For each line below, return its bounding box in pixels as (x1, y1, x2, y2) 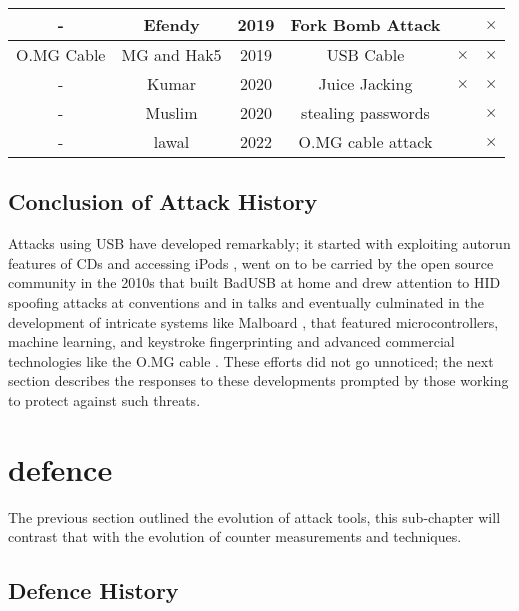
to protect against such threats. (8, 389, 201, 410)
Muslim (145, 101, 198, 124)
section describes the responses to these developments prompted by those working (8, 370, 509, 391)
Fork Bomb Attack (290, 13, 441, 36)
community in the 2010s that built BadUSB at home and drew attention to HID (8, 272, 501, 293)
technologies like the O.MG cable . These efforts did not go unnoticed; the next (8, 350, 494, 371)
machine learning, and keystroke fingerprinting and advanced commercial (8, 331, 455, 352)
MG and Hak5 (121, 43, 222, 66)
